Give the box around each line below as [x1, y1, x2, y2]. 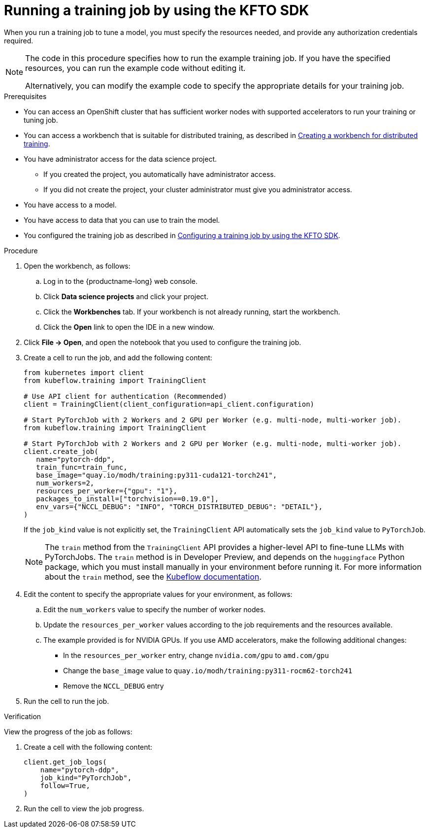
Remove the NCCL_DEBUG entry [63, 681, 164, 690]
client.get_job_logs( [24, 758, 107, 766]
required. [4, 36, 33, 45]
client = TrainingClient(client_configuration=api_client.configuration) [24, 400, 315, 408]
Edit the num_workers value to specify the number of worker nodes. [43, 605, 266, 614]
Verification [4, 712, 41, 721]
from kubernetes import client [24, 368, 144, 377]
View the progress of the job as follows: [4, 727, 132, 736]
